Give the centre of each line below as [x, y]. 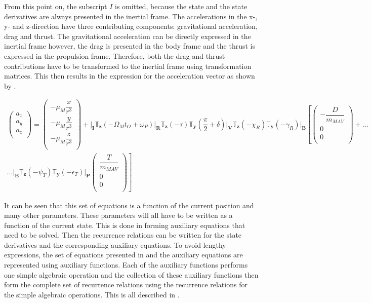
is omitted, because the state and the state [181, 6]
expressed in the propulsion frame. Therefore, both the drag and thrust [115, 55]
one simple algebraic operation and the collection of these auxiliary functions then [131, 274]
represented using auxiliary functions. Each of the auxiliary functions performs [126, 265]
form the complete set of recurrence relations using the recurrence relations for [126, 285]
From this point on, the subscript [56, 6]
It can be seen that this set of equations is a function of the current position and [129, 205]
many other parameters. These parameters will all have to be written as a [118, 215]
